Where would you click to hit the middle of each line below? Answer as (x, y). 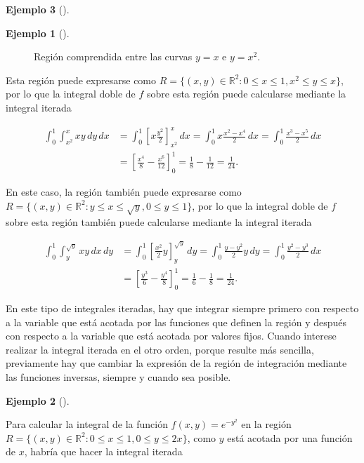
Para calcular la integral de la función (87, 424)
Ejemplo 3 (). (38, 9)
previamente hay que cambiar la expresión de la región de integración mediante (176, 363)
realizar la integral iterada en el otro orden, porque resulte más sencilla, (160, 349)
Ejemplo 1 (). (38, 33)
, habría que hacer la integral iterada (103, 451)
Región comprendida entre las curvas (113, 56)
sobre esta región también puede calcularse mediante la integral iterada (159, 221)
